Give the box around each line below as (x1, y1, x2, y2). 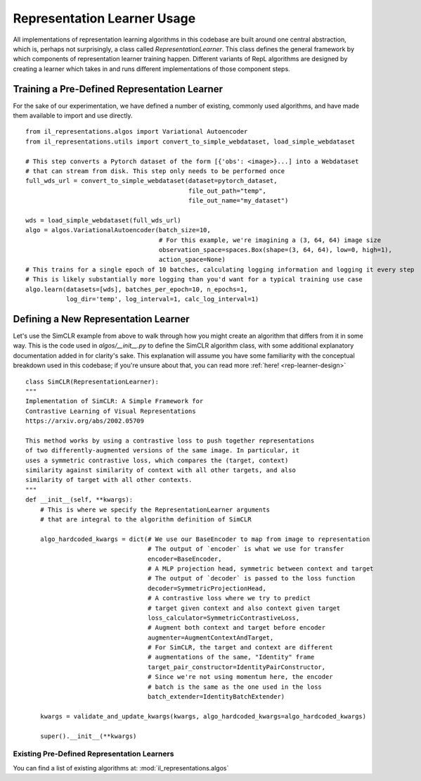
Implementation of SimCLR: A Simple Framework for (25, 398, 204, 405)
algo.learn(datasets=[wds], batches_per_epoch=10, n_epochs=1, (25, 285, 248, 293)
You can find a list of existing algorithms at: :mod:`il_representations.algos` (13, 763, 229, 772)
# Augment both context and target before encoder (148, 623, 326, 632)
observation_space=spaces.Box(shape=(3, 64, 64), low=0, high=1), (158, 246, 393, 254)
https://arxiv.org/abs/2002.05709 (25, 417, 144, 425)
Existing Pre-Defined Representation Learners (13, 749, 174, 759)
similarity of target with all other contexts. (25, 476, 193, 484)
